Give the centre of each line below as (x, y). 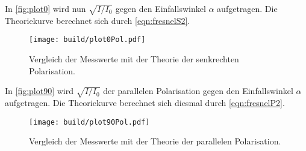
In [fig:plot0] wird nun (45, 8)
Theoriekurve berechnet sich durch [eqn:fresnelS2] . (98, 20)
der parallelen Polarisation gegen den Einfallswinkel (198, 91)
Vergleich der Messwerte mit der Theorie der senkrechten (134, 59)
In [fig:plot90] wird (39, 91)
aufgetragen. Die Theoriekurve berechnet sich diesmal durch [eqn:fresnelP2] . (145, 102)
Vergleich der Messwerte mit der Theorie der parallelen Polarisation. (155, 141)
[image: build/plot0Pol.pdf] (87, 40)
